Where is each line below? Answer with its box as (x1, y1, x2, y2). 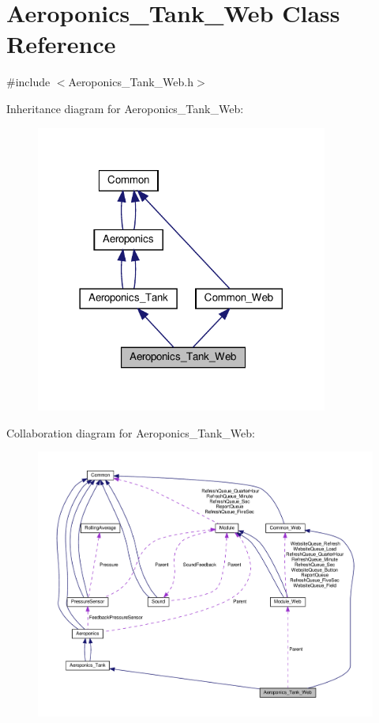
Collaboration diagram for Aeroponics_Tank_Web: (6, 424, 255, 441)
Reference (6, 28, 116, 60)
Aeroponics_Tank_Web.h (68, 74, 193, 90)
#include (6, 74, 51, 90)
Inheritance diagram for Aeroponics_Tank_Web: (6, 100, 244, 116)
